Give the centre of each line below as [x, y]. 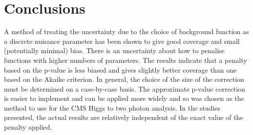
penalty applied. [28, 127]
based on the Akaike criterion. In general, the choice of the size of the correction [124, 79]
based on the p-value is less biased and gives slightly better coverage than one [120, 69]
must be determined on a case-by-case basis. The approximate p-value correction [125, 88]
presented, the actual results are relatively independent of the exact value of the [124, 117]
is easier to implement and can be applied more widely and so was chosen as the [124, 98]
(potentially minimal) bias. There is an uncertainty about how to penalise [114, 50]
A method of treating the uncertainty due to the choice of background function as [126, 31]
